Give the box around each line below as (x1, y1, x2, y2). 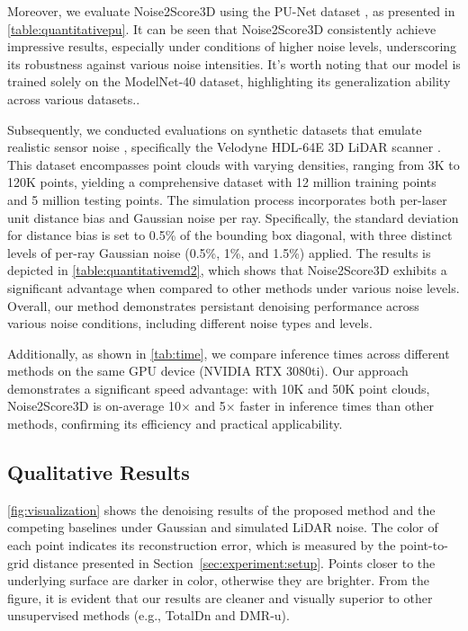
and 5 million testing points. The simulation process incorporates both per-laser (7, 190, 447, 209)
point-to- (400, 536, 448, 555)
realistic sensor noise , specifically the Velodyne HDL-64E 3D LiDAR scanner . (7, 138, 441, 156)
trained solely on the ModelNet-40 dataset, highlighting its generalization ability (7, 72, 451, 91)
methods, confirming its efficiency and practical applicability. (7, 414, 343, 433)
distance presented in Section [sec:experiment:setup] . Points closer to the (32, 553, 436, 572)
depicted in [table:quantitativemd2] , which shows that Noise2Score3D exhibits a (7, 261, 447, 280)
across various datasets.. (7, 89, 140, 108)
